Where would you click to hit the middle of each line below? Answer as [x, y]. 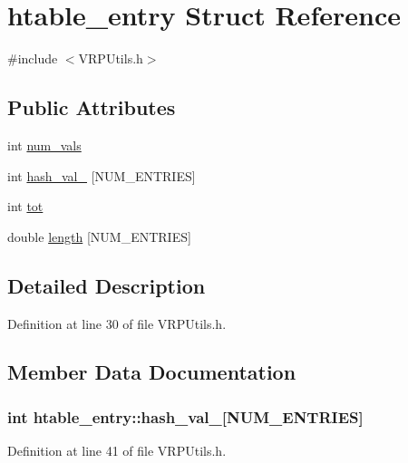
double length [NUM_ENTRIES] [99, 236]
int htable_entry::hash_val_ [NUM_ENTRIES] [185, 416]
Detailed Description [107, 285]
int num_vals [44, 145]
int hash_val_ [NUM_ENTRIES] [102, 175]
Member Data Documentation [152, 372]
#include [33, 58]
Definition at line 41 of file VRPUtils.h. [117, 451]
